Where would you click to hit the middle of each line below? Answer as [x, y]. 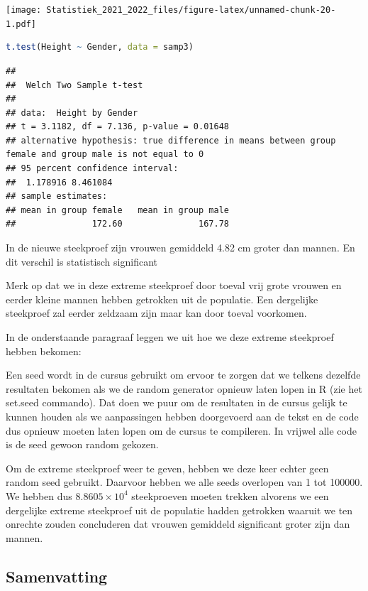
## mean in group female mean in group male [117, 210]
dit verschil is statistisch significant [82, 261]
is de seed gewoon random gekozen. [82, 444]
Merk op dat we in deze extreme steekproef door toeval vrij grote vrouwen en [174, 285]
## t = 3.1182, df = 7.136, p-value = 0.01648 [117, 127]
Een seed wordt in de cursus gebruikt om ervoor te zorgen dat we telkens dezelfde [183, 375]
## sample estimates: [57, 196]
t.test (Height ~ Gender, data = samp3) [100, 47]
